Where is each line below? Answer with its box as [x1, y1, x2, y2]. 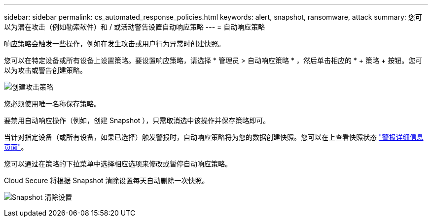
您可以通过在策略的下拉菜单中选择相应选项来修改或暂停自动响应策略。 [4, 159, 232, 168]
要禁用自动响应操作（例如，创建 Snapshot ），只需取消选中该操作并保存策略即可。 [4, 116, 270, 125]
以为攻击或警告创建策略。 [4, 66, 87, 74]
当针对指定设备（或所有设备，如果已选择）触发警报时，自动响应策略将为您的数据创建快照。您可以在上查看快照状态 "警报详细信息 [4, 133, 424, 141]
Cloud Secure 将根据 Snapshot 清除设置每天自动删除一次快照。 [4, 176, 209, 185]
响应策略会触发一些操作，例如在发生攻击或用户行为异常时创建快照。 [4, 39, 225, 48]
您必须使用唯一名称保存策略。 [4, 99, 101, 108]
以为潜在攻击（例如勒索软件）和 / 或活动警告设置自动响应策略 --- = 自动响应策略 [4, 23, 265, 31]
